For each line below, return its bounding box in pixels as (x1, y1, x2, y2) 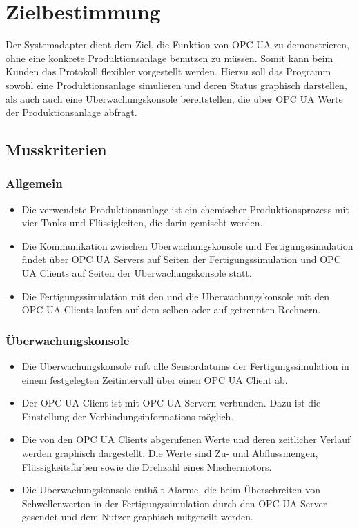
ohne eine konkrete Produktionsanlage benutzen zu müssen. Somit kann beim (6, 50, 333, 65)
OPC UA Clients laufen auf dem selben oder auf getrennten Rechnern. (21, 302, 321, 317)
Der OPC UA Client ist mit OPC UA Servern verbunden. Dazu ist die (21, 395, 321, 410)
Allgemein (6, 175, 63, 192)
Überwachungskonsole (6, 331, 130, 349)
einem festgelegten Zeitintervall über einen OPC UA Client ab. (21, 372, 288, 387)
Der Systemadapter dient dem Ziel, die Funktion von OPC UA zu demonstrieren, (6, 37, 349, 52)
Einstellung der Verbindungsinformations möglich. (21, 409, 234, 423)
